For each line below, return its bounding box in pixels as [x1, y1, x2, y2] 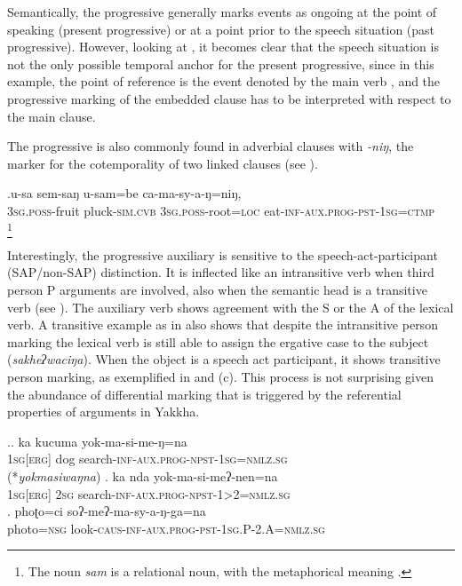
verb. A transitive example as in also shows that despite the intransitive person [7, 315, 438, 334]
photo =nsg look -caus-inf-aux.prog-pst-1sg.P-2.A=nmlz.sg [7, 519, 325, 537]
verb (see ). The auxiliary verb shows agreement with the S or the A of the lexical [7, 297, 454, 316]
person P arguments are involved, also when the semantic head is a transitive [7, 281, 427, 299]
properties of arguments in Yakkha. [7, 402, 200, 421]
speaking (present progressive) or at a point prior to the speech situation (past [7, 20, 435, 38]
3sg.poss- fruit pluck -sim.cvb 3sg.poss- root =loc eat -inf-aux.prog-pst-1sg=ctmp [7, 201, 435, 219]
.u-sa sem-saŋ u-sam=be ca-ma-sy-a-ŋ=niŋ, [7, 184, 242, 202]
